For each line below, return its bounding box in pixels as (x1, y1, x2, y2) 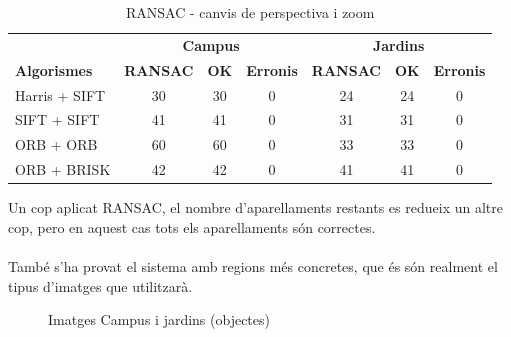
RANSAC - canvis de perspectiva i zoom (125, 2, 375, 22)
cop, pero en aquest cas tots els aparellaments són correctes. (8, 216, 376, 237)
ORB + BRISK (15, 159, 111, 180)
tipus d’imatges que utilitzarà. (8, 275, 193, 296)
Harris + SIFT (15, 84, 106, 105)
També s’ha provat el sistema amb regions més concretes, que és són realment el (8, 255, 498, 276)
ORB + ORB (15, 134, 98, 155)
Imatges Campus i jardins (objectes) (48, 309, 270, 330)
